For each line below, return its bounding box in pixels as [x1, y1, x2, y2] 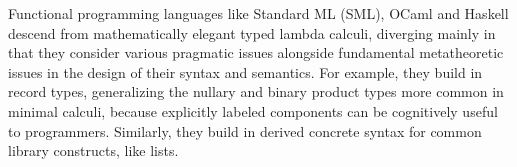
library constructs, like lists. [8, 140, 179, 161]
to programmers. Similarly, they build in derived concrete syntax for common [8, 120, 482, 141]
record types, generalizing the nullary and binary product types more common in [8, 81, 504, 102]
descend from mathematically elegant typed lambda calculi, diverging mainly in [8, 22, 496, 43]
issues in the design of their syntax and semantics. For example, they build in [8, 61, 483, 82]
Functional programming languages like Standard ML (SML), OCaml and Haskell [8, 3, 509, 23]
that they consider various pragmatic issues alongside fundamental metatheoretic [8, 42, 504, 63]
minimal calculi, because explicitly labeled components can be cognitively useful [8, 100, 498, 121]
